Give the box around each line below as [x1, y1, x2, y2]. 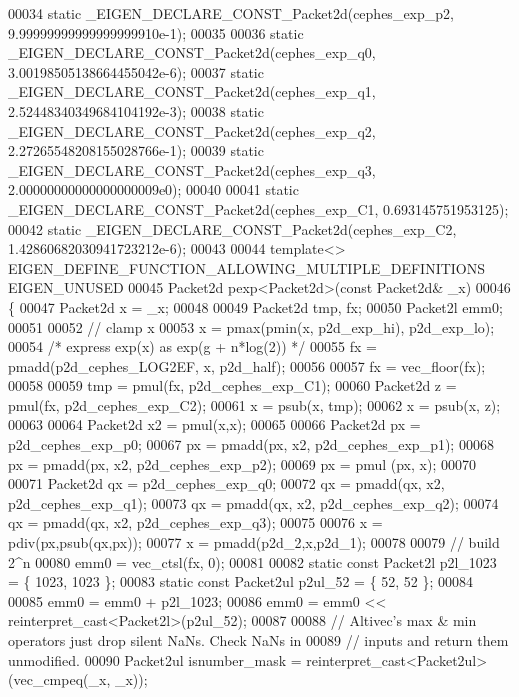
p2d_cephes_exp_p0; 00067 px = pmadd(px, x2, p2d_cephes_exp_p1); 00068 [8, 434, 494, 455]
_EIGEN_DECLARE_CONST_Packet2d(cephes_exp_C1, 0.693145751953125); [8, 198, 509, 219]
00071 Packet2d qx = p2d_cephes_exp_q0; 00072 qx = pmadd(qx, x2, [8, 473, 445, 494]
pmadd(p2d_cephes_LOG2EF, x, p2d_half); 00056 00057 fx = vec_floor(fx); [8, 355, 486, 376]
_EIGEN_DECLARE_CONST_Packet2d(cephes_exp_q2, [8, 120, 376, 141]
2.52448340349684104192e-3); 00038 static [8, 100, 264, 121]
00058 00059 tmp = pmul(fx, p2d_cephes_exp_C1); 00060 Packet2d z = [8, 375, 457, 396]
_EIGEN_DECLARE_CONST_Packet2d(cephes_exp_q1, [8, 81, 376, 102]
